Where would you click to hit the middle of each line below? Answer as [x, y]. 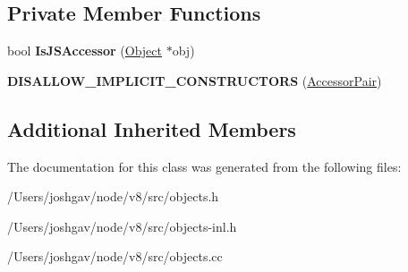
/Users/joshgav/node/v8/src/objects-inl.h [122, 226]
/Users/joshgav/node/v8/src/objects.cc [115, 256]
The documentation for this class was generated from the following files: [204, 166]
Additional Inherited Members [152, 128]
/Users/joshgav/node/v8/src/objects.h [113, 196]
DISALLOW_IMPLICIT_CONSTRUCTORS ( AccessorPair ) [195, 80]
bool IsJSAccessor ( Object [85, 51]
